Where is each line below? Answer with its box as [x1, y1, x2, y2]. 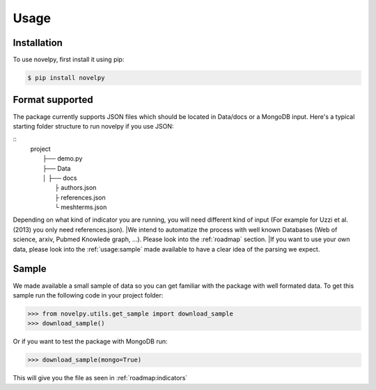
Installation [13, 37, 63, 49]
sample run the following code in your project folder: [13, 291, 164, 299]
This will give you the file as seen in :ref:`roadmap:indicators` [13, 374, 188, 382]
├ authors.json [54, 184, 97, 192]
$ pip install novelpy [27, 74, 105, 82]
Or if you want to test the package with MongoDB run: [13, 337, 168, 346]
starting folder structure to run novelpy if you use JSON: [13, 122, 174, 130]
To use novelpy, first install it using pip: [13, 56, 125, 64]
